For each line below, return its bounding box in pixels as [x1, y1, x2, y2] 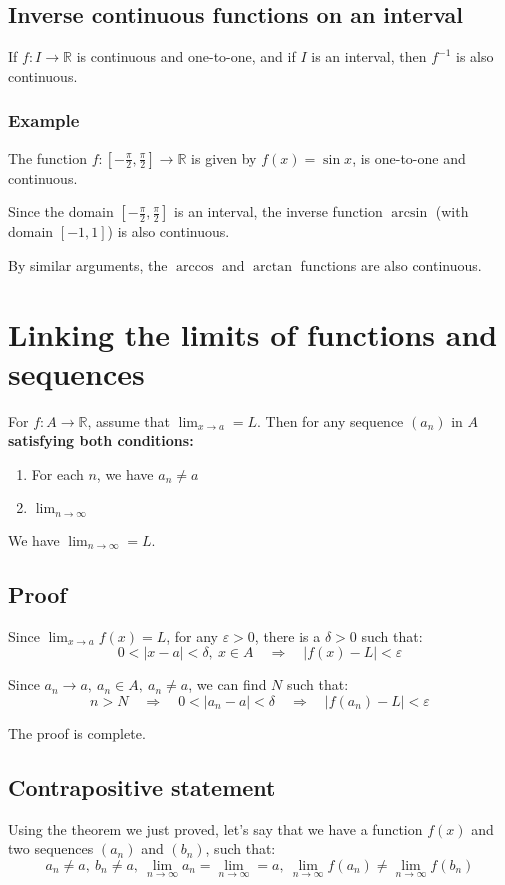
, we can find [188, 674, 267, 695]
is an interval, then [311, 46, 427, 67]
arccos [176, 259, 214, 274]
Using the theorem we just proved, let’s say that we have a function [8, 818, 423, 839]
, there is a [254, 625, 321, 646]
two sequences [8, 838, 94, 859]
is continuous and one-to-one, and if [76, 46, 296, 67]
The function [8, 147, 87, 168]
